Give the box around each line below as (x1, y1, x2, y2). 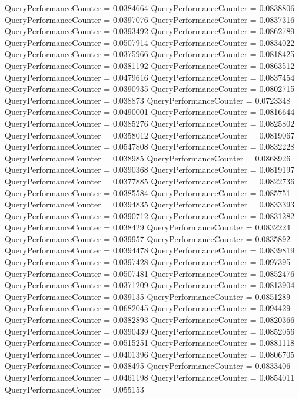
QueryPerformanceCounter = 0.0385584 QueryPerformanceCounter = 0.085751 (5, 186, 291, 199)
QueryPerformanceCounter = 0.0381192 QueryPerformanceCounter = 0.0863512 (5, 59, 295, 71)
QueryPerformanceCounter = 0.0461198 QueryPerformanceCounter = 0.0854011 (5, 371, 295, 383)
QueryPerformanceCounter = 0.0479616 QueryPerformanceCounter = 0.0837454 (5, 71, 295, 83)
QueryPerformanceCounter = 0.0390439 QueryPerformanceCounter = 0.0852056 (5, 325, 295, 337)
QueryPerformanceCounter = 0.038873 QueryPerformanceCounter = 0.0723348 (5, 94, 291, 106)
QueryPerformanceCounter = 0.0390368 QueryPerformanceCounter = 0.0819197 (5, 163, 295, 176)
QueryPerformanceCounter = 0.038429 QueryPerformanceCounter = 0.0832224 (5, 221, 291, 233)
